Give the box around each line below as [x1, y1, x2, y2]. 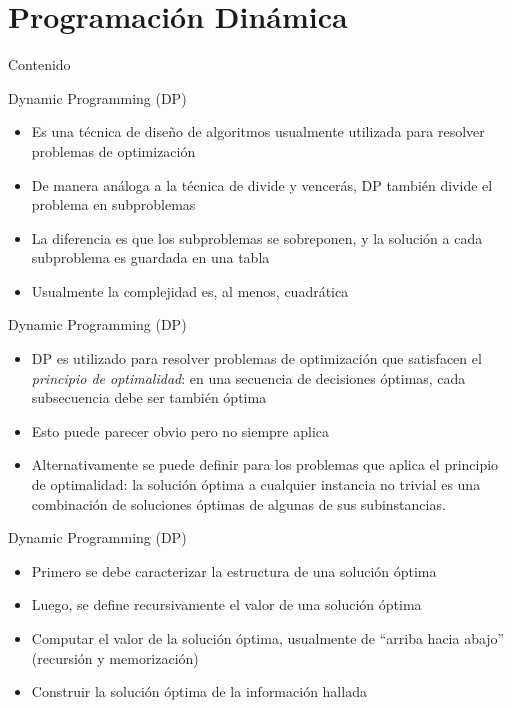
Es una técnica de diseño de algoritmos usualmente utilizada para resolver [31, 121, 485, 142]
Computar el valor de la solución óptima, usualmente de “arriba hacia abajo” [31, 628, 505, 648]
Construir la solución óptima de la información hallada [31, 681, 367, 702]
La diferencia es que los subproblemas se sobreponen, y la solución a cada [31, 227, 483, 248]
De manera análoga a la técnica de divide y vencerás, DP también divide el [31, 174, 493, 195]
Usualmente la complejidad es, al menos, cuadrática [31, 280, 349, 301]
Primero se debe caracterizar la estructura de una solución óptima [31, 560, 437, 581]
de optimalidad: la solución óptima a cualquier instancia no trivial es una [31, 474, 481, 495]
